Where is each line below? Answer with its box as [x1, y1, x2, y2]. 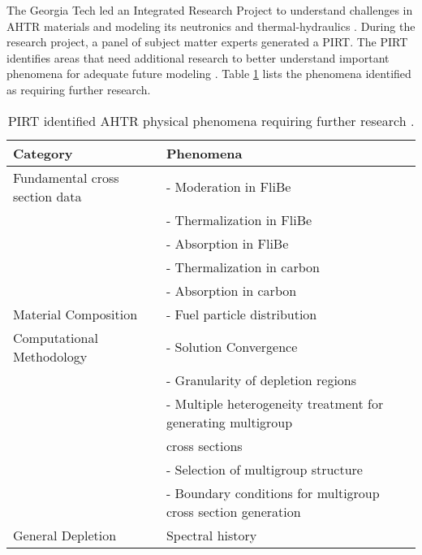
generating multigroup [166, 412, 293, 431]
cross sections [166, 436, 243, 455]
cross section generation [166, 501, 301, 521]
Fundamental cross [13, 167, 119, 187]
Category [13, 143, 73, 163]
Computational [13, 327, 98, 347]
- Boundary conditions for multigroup [166, 483, 380, 502]
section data [13, 186, 82, 206]
